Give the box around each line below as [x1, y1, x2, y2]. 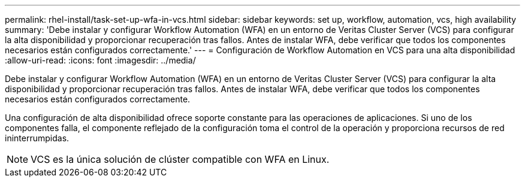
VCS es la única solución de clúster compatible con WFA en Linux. [31, 153, 330, 165]
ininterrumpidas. [5, 133, 70, 143]
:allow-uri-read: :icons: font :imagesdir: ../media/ [5, 55, 196, 65]
